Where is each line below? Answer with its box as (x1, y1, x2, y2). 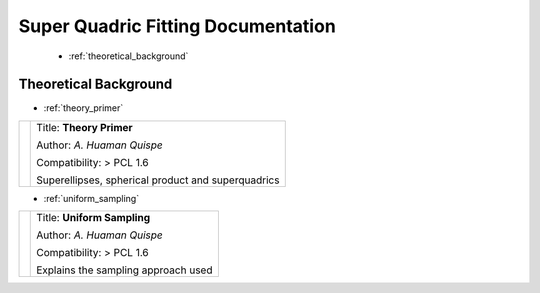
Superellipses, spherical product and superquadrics (36, 173, 280, 187)
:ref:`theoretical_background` (68, 50, 189, 62)
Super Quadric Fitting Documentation (18, 15, 337, 37)
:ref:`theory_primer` (43, 102, 124, 114)
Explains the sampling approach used (36, 263, 213, 277)
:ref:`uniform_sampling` (43, 192, 140, 204)
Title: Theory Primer (36, 120, 134, 134)
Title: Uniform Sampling (36, 211, 151, 225)
